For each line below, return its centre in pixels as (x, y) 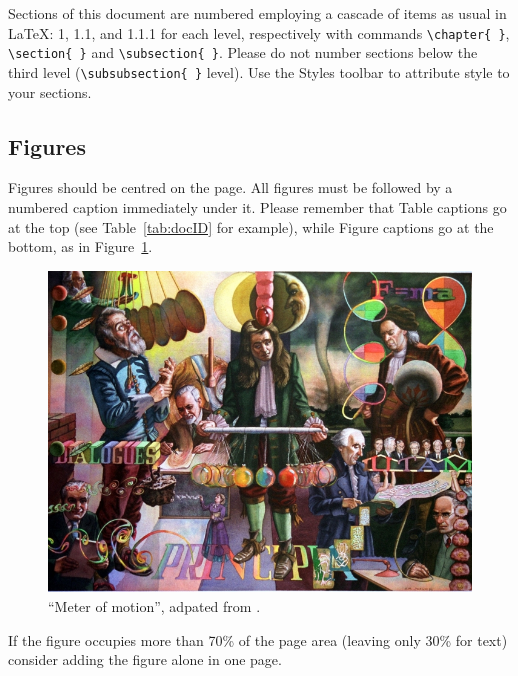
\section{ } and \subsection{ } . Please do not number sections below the (243, 52)
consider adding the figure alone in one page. (145, 659)
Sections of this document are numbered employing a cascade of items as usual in (257, 13)
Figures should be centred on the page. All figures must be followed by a (230, 187)
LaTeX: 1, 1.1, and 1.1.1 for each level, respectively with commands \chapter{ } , (259, 32)
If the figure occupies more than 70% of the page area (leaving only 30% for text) (258, 639)
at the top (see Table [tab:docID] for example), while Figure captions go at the (251, 226)
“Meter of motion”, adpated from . (154, 605)
